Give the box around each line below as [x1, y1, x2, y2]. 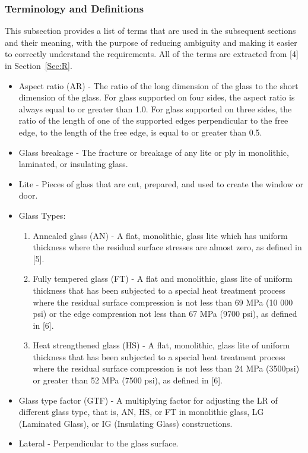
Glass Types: [18, 209, 66, 221]
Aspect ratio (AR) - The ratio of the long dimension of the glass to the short [18, 79, 299, 92]
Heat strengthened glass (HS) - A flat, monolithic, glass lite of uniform [33, 339, 290, 351]
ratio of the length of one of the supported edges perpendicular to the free [18, 114, 288, 127]
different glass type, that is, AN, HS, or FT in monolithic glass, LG [18, 405, 264, 418]
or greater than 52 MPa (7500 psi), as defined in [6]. [33, 374, 223, 386]
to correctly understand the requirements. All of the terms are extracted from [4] [5, 48, 299, 60]
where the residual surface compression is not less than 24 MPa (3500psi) [33, 362, 300, 375]
